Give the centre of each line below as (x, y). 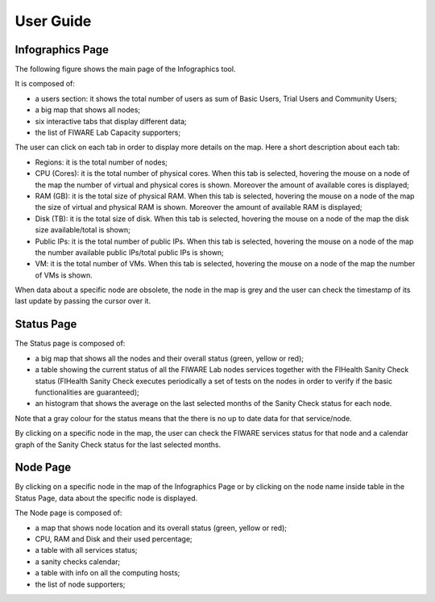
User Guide (53, 21)
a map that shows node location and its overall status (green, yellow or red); (161, 528)
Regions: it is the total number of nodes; (101, 162)
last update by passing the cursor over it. (83, 301)
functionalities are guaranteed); (87, 392)
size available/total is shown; (83, 230)
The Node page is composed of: (68, 513)
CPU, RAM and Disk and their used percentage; (114, 539)
